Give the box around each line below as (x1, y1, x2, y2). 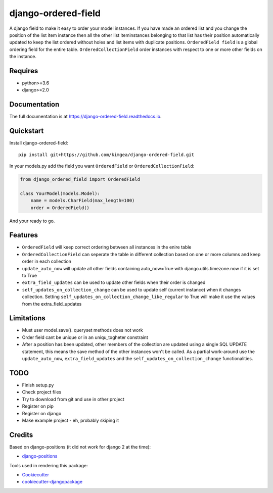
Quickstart (9, 127, 44, 135)
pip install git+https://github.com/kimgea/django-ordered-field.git (18, 152, 195, 158)
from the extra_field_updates (22, 301, 82, 307)
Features (9, 231, 38, 239)
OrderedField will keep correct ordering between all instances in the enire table (22, 244, 192, 250)
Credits (9, 430, 33, 439)
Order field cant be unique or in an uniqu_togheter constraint (22, 334, 149, 340)
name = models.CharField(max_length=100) (30, 198, 135, 204)
